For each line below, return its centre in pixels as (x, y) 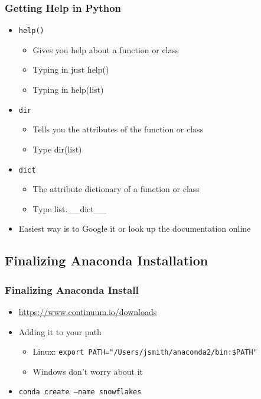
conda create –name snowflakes (80, 392)
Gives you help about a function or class (106, 49)
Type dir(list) (57, 149)
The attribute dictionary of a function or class (116, 189)
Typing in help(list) (68, 90)
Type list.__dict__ (69, 208)
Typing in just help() (71, 69)
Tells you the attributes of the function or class (118, 129)
